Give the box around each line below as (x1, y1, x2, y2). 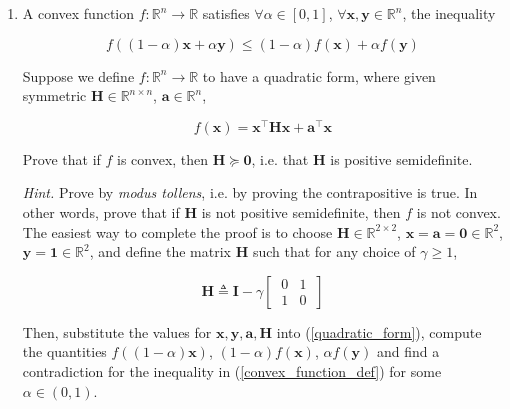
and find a (376, 341, 440, 362)
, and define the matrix (89, 241, 231, 262)
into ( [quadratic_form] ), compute (276, 321, 482, 342)
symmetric (22, 85, 87, 106)
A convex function (22, 3, 135, 23)
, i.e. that (251, 148, 309, 169)
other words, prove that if (22, 202, 180, 223)
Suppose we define (22, 65, 135, 86)
